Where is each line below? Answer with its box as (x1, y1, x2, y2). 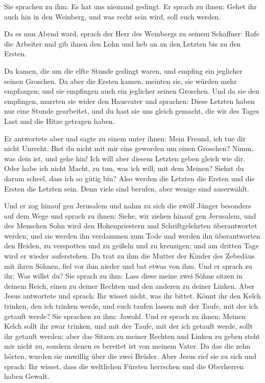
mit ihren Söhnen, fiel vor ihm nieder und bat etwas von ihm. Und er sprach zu (4, 260, 252, 271)
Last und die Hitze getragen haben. (4, 115, 115, 126)
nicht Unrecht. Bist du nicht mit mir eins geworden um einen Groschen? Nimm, (4, 143, 254, 154)
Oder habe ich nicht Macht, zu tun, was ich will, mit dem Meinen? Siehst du (4, 163, 244, 174)
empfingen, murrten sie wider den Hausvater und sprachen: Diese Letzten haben (4, 95, 255, 106)
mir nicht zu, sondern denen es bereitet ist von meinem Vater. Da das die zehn (4, 341, 251, 351)
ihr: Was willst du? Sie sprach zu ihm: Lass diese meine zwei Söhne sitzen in (4, 270, 243, 281)
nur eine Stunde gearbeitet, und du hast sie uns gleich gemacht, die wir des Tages (4, 105, 259, 116)
